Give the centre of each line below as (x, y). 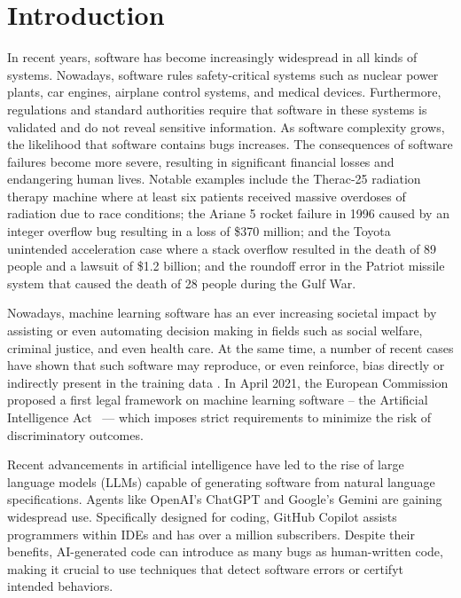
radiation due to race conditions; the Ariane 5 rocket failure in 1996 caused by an (228, 213)
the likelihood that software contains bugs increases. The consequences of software (230, 144)
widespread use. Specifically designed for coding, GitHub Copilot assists (202, 516)
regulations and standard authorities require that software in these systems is (217, 109)
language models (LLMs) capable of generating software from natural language (221, 481)
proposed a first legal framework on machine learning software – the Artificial (218, 400)
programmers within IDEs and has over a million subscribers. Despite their (211, 534)
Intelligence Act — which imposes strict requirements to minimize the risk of (219, 417)
